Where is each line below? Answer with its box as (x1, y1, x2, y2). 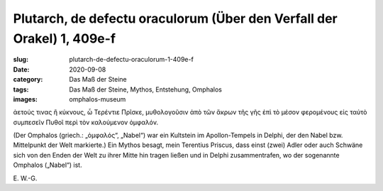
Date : (13, 65, 30, 74)
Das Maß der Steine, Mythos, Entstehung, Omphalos (69, 85, 223, 94)
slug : (13, 55, 28, 64)
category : (13, 75, 43, 84)
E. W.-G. (13, 174, 38, 182)
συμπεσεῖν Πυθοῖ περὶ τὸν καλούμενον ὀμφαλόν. (13, 118, 159, 126)
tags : (13, 85, 29, 94)
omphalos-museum (69, 94, 126, 103)
